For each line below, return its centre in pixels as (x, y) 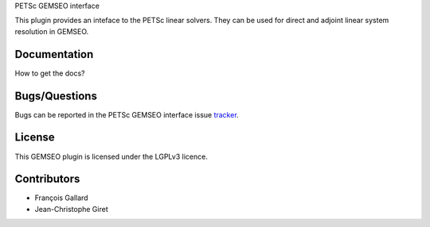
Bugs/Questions (56, 96)
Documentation (54, 54)
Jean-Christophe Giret (71, 209)
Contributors (47, 179)
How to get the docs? (50, 73)
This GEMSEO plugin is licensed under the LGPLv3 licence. (111, 156)
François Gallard (61, 198)
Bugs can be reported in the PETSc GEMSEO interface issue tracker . (127, 114)
